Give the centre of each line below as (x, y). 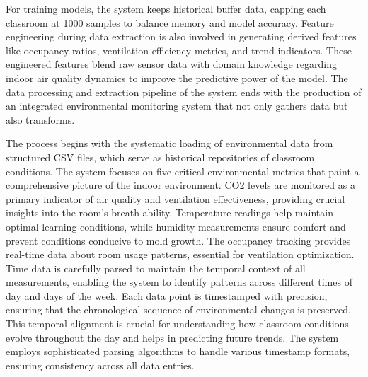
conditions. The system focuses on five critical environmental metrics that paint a (183, 171)
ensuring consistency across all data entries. (100, 365)
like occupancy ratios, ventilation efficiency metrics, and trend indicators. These (179, 50)
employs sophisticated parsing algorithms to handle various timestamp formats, (178, 351)
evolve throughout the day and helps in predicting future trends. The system (172, 337)
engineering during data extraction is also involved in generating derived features (181, 36)
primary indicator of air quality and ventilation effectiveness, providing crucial (176, 198)
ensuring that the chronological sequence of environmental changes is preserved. (178, 309)
